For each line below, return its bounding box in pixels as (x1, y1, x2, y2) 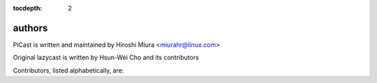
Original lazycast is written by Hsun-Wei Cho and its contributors (13, 53, 199, 62)
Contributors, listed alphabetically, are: (13, 66, 124, 75)
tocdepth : (13, 4, 43, 12)
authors (13, 22, 48, 34)
